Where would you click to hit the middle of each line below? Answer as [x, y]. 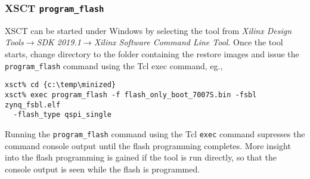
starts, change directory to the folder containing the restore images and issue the [152, 53]
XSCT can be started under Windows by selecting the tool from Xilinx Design [148, 30]
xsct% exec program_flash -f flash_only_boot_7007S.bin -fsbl [131, 95]
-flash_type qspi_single [62, 115]
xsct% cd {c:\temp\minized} [61, 85]
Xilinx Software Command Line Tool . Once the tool [188, 42]
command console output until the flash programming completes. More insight [148, 145]
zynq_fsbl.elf [33, 105]
